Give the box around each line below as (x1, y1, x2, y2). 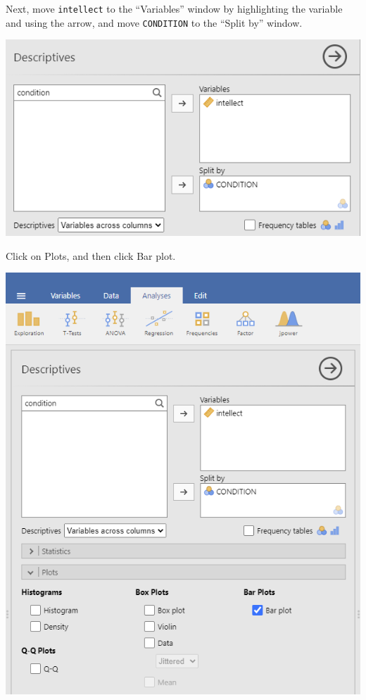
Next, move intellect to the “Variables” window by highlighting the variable (6, 1, 343, 15)
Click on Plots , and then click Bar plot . (6, 248, 176, 263)
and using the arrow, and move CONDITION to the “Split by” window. (6, 15, 303, 30)
